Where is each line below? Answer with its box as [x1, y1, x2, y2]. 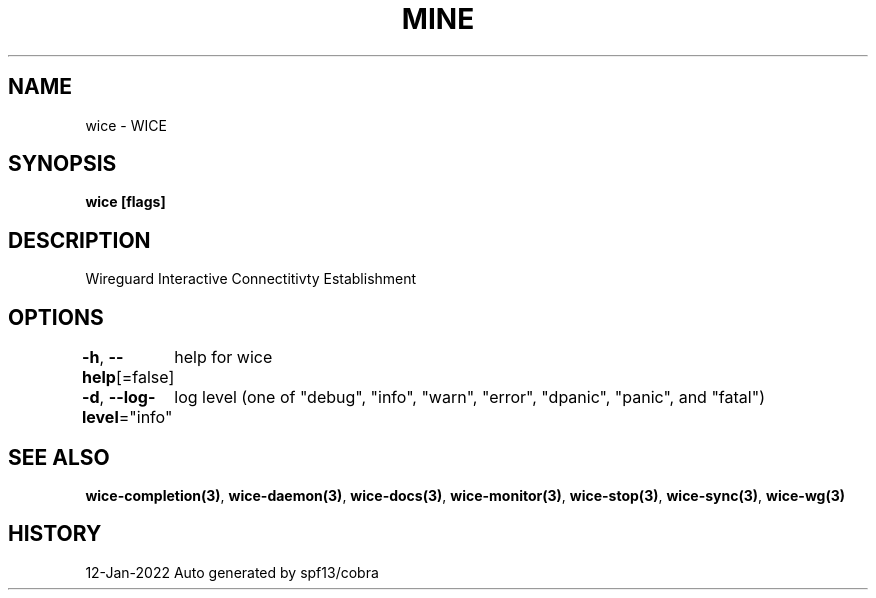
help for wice [174, 347, 273, 368]
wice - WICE [85, 116, 167, 134]
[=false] [115, 367, 175, 388]
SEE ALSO [8, 444, 110, 470]
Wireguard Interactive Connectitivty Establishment [85, 270, 417, 288]
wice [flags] [85, 193, 166, 211]
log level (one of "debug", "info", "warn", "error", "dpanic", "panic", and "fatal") [174, 387, 765, 408]
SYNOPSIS [8, 151, 117, 177]
